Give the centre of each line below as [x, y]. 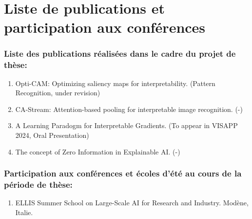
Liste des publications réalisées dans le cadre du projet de [120, 54]
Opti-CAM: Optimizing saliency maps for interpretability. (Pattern [115, 83]
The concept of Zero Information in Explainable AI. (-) [98, 151]
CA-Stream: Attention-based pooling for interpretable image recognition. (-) [129, 109]
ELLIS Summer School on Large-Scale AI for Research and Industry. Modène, [132, 203]
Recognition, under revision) [58, 93]
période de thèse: [38, 185]
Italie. [24, 212]
